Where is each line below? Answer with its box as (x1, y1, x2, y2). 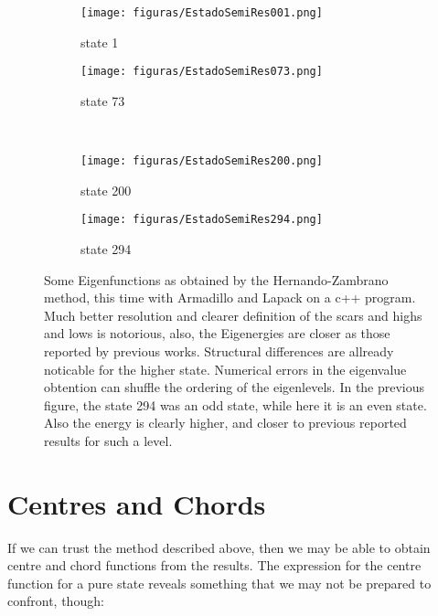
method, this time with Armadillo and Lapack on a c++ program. (44, 288, 416, 307)
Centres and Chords (7, 484, 266, 522)
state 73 (80, 90, 125, 110)
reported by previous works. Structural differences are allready (44, 341, 394, 360)
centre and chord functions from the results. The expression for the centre (7, 556, 422, 575)
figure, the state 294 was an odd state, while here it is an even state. (44, 395, 427, 414)
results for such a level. (44, 430, 173, 450)
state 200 (80, 180, 132, 199)
